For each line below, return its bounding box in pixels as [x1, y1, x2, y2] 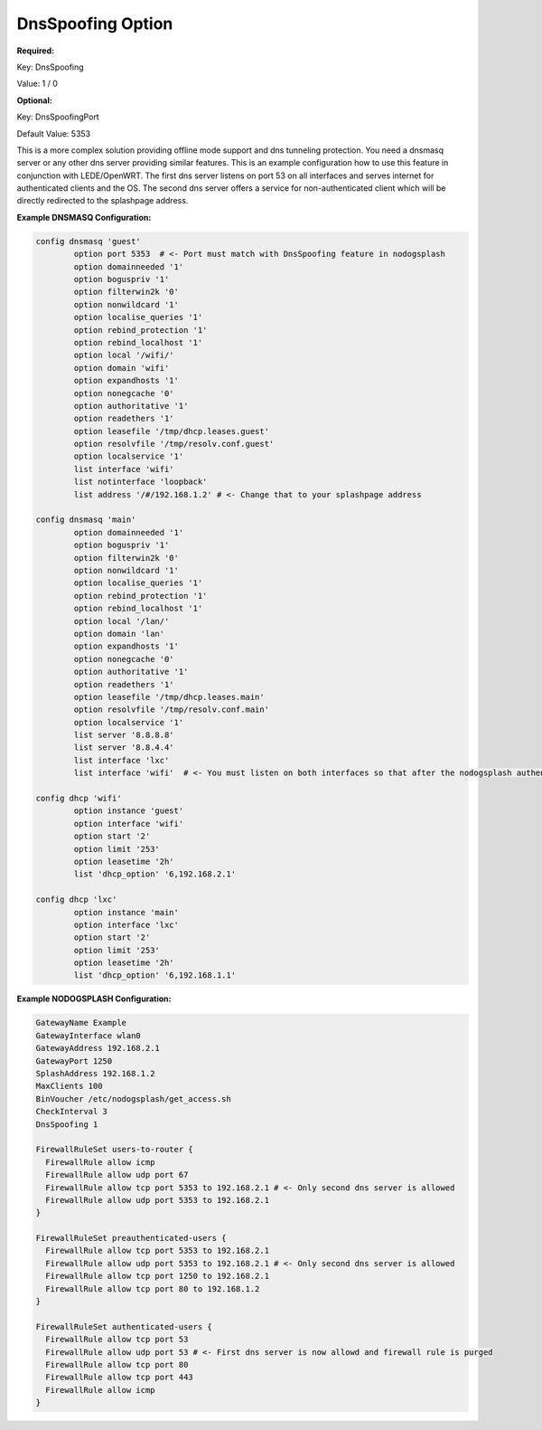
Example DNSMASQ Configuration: [16, 212, 152, 223]
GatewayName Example [35, 1018, 126, 1028]
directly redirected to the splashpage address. [16, 195, 189, 206]
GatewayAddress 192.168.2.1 [35, 1043, 160, 1054]
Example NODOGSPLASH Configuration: [16, 993, 172, 1004]
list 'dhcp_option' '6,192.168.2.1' [73, 869, 237, 879]
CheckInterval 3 [35, 1106, 108, 1117]
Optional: [16, 95, 53, 106]
